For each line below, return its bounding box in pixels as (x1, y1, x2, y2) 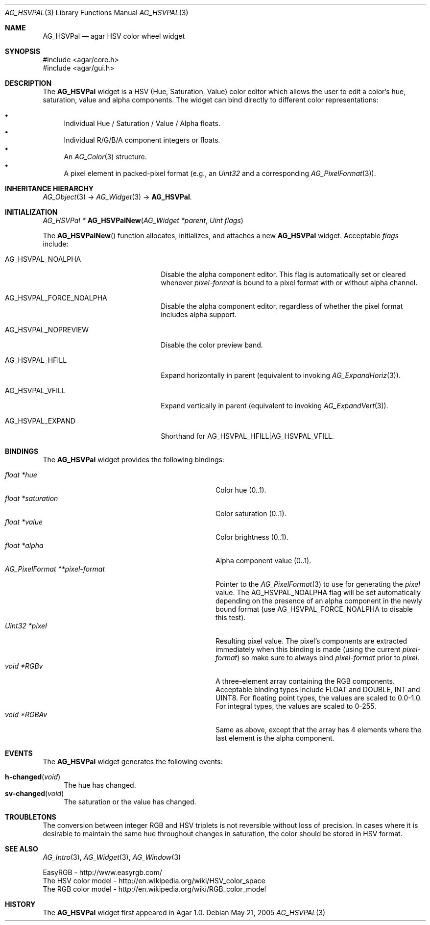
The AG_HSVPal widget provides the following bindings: (43, 455, 225, 464)
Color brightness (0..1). (215, 533, 288, 541)
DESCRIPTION (5, 79, 52, 87)
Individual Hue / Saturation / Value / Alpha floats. (64, 119, 220, 127)
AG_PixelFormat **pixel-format (5, 565, 105, 573)
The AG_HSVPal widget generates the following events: (43, 757, 223, 766)
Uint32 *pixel (5, 622, 47, 630)
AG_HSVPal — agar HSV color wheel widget (43, 32, 185, 40)
